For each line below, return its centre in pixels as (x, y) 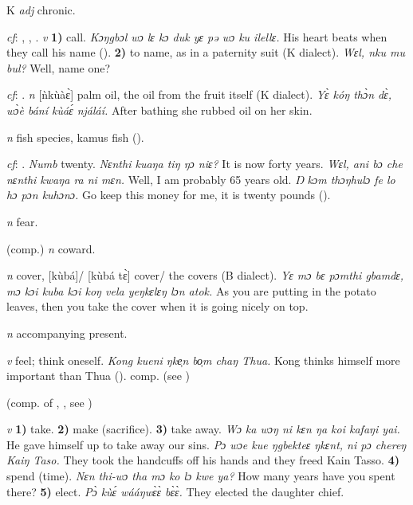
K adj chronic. (41, 10)
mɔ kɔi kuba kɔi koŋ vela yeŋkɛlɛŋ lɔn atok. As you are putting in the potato (191, 290)
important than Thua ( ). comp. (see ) (98, 376)
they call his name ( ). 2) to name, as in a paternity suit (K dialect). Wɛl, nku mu (206, 52)
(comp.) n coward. (51, 248)
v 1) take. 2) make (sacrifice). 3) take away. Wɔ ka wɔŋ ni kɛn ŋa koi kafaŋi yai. (203, 429)
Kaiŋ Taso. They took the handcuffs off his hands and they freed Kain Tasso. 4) (203, 460)
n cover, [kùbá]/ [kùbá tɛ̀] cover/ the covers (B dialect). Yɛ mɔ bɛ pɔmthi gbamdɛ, (205, 275)
